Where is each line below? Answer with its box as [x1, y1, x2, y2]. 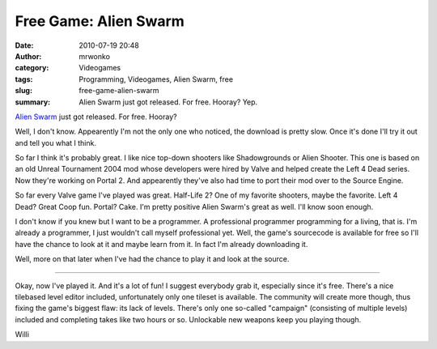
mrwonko [78, 51, 111, 61]
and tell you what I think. [15, 138, 97, 147]
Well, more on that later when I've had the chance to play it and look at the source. [15, 254, 290, 264]
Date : [15, 40, 34, 50]
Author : [15, 51, 42, 61]
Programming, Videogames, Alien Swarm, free [78, 74, 234, 84]
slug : [15, 86, 32, 96]
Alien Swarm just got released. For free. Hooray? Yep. [78, 97, 258, 107]
